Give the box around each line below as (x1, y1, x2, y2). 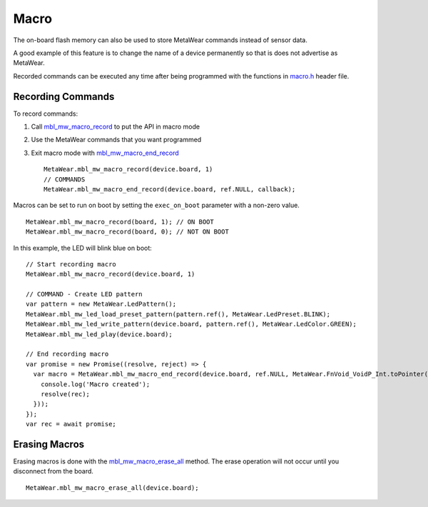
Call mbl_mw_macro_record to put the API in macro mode (31, 122, 200, 131)
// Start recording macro (26, 260, 117, 268)
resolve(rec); (40, 390, 91, 398)
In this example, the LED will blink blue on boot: (13, 244, 153, 252)
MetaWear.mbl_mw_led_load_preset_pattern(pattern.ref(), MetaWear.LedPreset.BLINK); (26, 310, 331, 318)
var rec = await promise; (26, 420, 117, 428)
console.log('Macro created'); (40, 380, 151, 388)
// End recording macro (26, 350, 109, 358)
